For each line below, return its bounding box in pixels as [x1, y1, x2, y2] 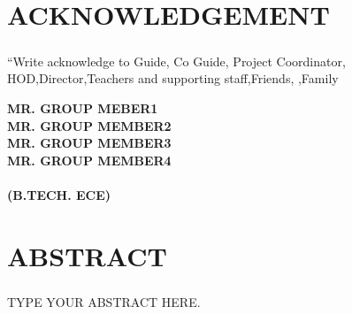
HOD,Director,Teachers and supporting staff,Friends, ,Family [7, 69, 339, 88]
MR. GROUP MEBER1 [7, 98, 158, 117]
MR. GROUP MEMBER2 [7, 116, 172, 134]
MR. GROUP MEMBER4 [7, 150, 172, 169]
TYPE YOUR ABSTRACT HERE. [7, 293, 201, 311]
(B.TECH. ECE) [7, 185, 111, 203]
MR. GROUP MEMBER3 [7, 134, 172, 152]
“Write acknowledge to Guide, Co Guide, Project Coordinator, [7, 51, 346, 70]
